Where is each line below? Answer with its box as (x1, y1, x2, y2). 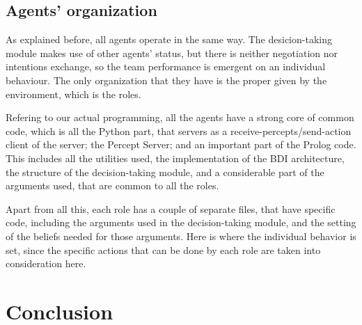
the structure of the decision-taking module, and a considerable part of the (6, 164, 324, 179)
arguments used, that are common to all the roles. (6, 178, 219, 193)
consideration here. (6, 256, 86, 271)
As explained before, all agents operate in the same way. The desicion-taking (6, 32, 332, 47)
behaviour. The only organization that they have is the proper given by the (6, 72, 327, 87)
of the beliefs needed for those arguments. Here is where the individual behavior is (6, 228, 356, 243)
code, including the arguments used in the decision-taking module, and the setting (6, 215, 356, 230)
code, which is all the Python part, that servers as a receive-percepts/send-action (6, 123, 352, 138)
